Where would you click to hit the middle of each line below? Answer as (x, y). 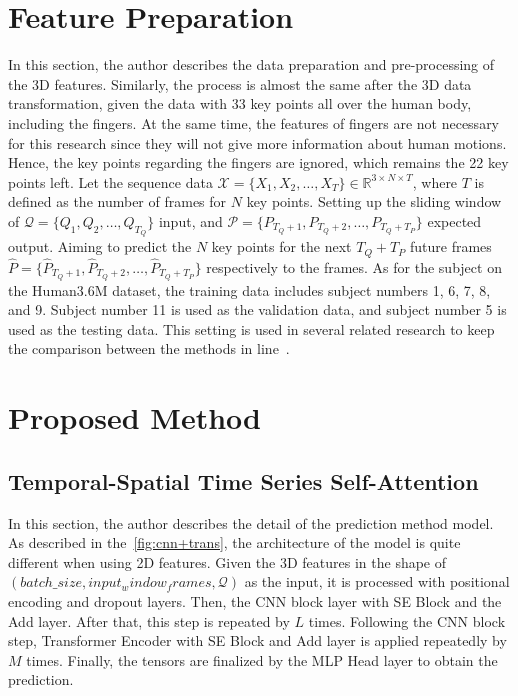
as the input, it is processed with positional (377, 581)
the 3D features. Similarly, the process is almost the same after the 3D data (240, 83)
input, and (190, 220)
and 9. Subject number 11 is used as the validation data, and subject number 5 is (257, 309)
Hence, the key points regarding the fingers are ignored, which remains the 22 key (258, 162)
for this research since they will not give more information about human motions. (257, 142)
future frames (450, 246)
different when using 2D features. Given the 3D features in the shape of (227, 561)
